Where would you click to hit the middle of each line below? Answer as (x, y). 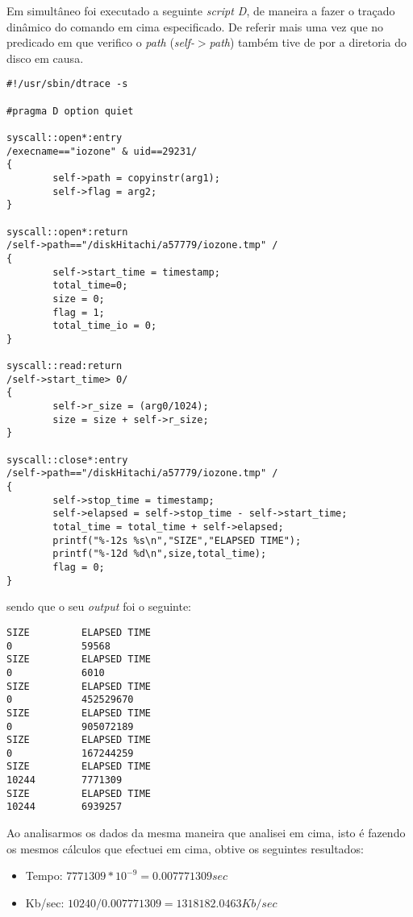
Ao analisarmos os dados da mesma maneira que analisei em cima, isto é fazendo (206, 833)
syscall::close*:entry (67, 460)
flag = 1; (79, 312)
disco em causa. (45, 58)
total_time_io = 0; (105, 326)
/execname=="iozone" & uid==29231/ (102, 151)
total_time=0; (90, 286)
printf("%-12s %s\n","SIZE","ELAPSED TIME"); (177, 540)
